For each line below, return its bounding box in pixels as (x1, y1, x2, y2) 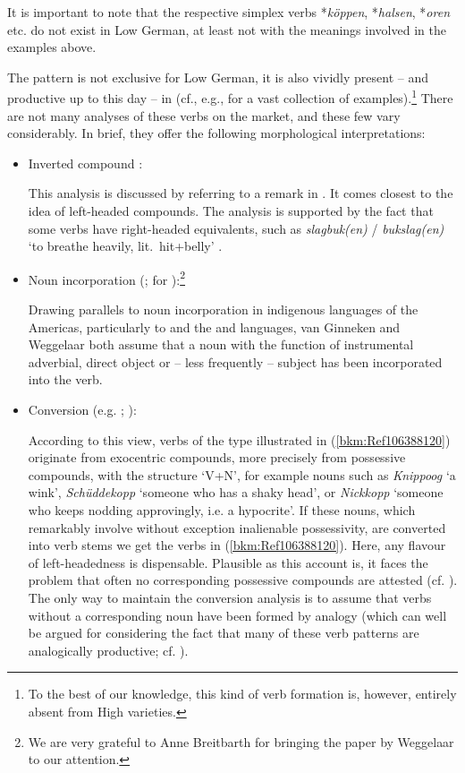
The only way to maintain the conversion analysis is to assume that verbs (28, 588, 432, 606)
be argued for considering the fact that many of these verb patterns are (28, 623, 419, 642)
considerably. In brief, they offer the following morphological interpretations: (7, 124, 426, 142)
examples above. (7, 38, 97, 56)
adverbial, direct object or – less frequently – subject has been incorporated (28, 352, 443, 371)
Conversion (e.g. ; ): (28, 400, 137, 418)
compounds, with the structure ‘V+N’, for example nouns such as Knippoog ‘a (28, 465, 456, 484)
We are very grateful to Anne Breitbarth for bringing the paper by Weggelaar (28, 732, 454, 751)
